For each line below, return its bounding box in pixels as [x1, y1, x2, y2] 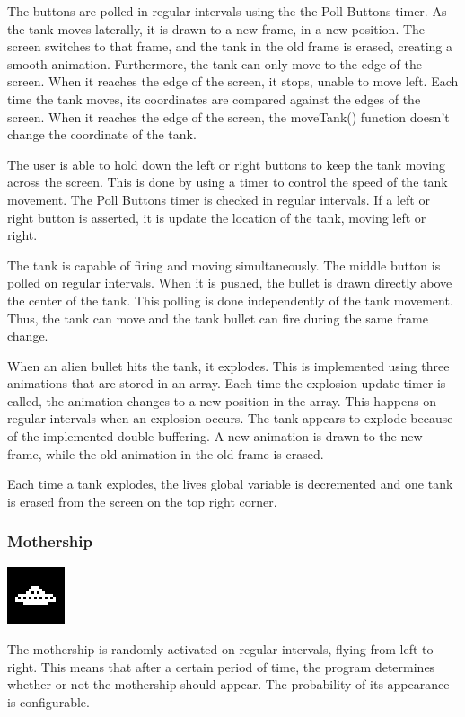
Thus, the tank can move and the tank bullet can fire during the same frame [7, 308, 428, 327]
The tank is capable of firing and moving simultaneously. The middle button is [7, 255, 441, 274]
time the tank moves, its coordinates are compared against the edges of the [7, 89, 421, 108]
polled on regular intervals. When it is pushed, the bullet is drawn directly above [7, 273, 452, 292]
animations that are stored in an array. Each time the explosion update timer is [7, 374, 446, 393]
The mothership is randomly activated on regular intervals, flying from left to [7, 640, 434, 659]
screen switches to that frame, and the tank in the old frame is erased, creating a [7, 37, 452, 56]
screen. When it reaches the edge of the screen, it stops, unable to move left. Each [7, 72, 459, 91]
